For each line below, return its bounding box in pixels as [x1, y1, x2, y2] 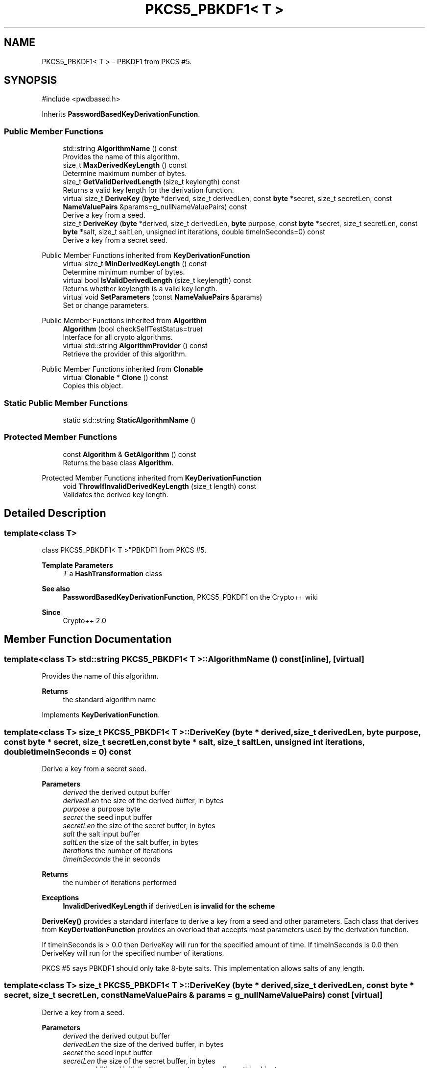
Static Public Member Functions [4, 398, 128, 408]
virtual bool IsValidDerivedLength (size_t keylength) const [63, 276, 251, 285]
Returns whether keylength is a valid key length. [63, 284, 217, 293]
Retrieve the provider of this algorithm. [63, 350, 187, 358]
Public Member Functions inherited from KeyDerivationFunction [42, 251, 250, 260]
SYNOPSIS [4, 74, 57, 87]
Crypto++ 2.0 [63, 616, 106, 625]
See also [42, 584, 70, 593]
